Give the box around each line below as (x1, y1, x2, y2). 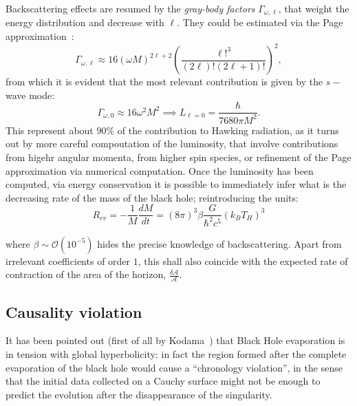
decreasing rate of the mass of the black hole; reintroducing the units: (6, 190, 299, 204)
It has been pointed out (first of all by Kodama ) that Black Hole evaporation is (6, 333, 345, 348)
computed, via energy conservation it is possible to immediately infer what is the (6, 177, 347, 191)
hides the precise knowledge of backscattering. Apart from (97, 236, 342, 250)
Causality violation (6, 301, 142, 322)
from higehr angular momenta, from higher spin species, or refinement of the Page (6, 149, 351, 164)
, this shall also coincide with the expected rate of (138, 253, 348, 268)
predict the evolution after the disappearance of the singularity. (6, 387, 272, 401)
